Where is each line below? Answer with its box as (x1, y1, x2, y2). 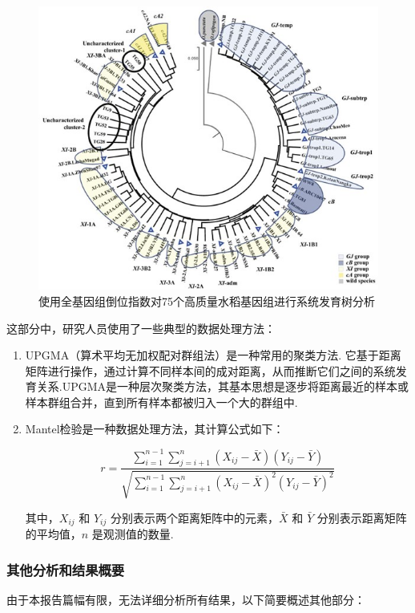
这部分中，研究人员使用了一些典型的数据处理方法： (6, 319, 276, 336)
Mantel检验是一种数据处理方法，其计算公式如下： (25, 420, 284, 437)
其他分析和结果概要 (6, 559, 125, 579)
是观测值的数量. (91, 526, 174, 542)
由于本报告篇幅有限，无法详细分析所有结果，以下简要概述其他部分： (6, 591, 365, 608)
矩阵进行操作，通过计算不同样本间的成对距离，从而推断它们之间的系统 (25, 362, 396, 379)
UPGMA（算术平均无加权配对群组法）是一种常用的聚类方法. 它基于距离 (25, 347, 401, 363)
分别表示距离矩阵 (316, 509, 407, 526)
